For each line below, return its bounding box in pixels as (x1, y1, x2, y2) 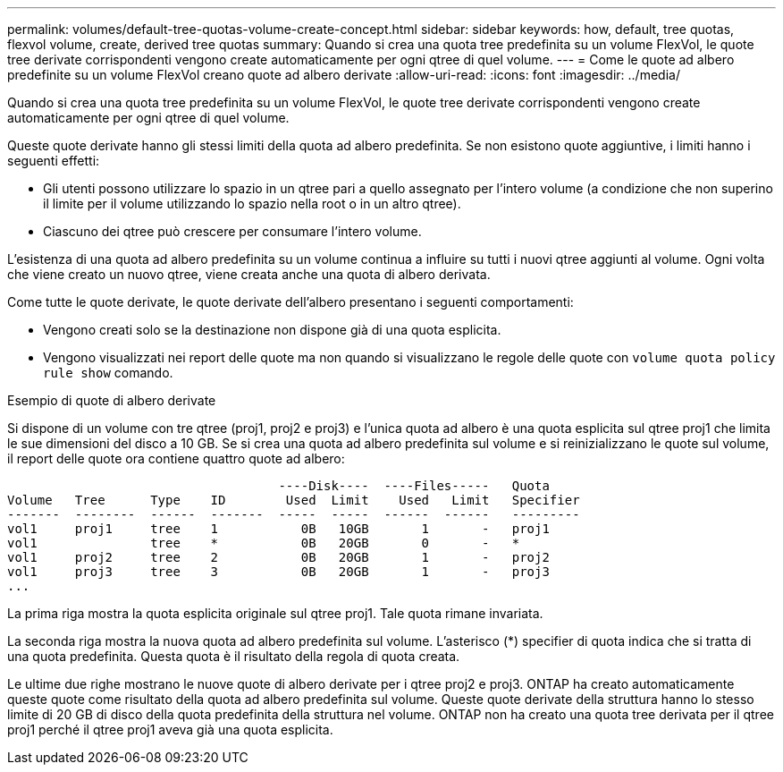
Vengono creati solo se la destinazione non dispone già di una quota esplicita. (43, 322, 501, 337)
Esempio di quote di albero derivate (7, 393, 216, 408)
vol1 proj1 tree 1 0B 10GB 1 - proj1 (7, 522, 550, 536)
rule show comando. (43, 365, 173, 380)
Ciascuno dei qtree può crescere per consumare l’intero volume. (43, 224, 422, 239)
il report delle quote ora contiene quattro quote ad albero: (7, 451, 345, 466)
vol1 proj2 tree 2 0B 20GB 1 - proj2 (7, 550, 550, 564)
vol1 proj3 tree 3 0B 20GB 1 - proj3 (7, 564, 550, 579)
